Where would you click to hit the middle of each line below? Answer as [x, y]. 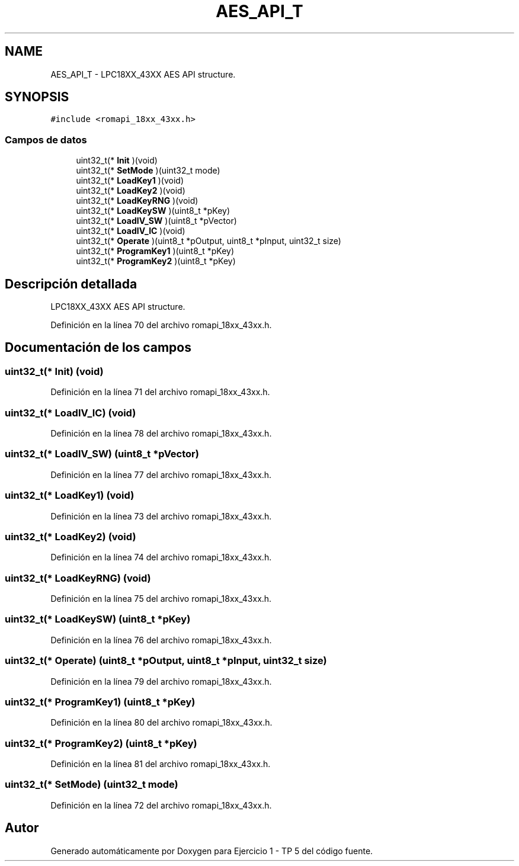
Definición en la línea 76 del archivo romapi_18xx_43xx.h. [161, 640]
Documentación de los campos [98, 348]
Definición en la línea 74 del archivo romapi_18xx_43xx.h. [161, 557]
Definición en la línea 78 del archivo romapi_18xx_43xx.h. [161, 433]
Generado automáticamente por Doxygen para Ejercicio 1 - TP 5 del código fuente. [212, 851]
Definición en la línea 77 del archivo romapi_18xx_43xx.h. [161, 474]
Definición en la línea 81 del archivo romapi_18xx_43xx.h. [161, 764]
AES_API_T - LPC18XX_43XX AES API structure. [143, 74]
